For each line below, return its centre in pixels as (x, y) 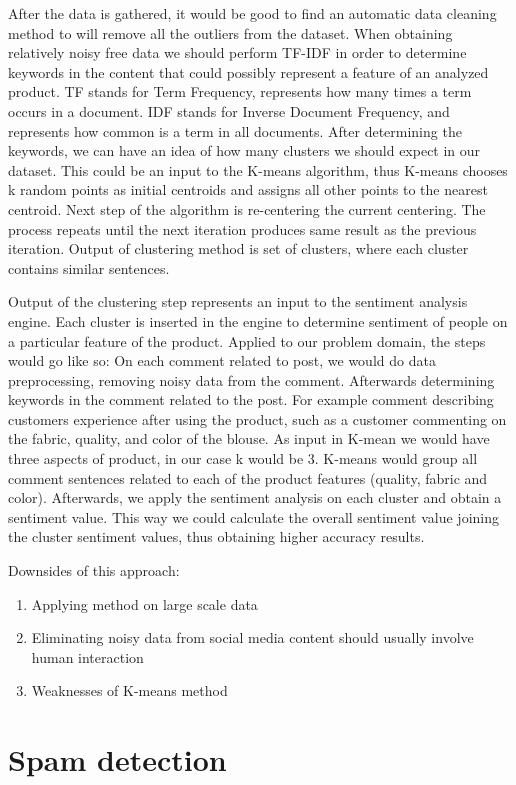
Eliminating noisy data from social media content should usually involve (252, 637)
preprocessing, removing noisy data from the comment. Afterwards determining (251, 379)
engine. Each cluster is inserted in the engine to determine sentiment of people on (258, 320)
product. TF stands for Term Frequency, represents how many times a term (240, 91)
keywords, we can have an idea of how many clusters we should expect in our (244, 150)
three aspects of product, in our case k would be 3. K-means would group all (243, 458)
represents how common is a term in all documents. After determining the (235, 130)
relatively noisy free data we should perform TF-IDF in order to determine (237, 52)
